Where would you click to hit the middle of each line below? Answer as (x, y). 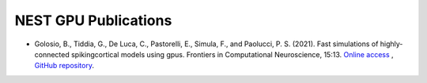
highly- (391, 44)
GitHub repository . (64, 66)
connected (52, 54)
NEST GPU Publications (93, 20)
